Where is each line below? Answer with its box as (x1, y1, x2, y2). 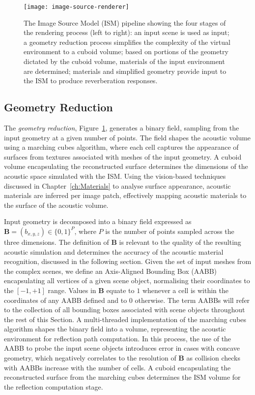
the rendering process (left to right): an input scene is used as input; (24, 27, 229, 37)
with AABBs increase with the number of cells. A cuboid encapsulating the (4, 362, 231, 372)
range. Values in (48, 285, 96, 295)
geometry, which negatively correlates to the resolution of (4, 353, 176, 363)
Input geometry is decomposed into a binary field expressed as (4, 216, 192, 227)
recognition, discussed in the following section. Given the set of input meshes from (4, 256, 252, 266)
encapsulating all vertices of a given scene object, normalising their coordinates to (4, 275, 250, 286)
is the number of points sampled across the (105, 226, 234, 236)
